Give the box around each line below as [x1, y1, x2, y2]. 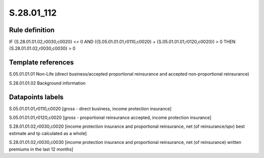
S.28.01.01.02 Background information [9, 80, 86, 86]
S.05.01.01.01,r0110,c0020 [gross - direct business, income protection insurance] [9, 105, 172, 112]
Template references [9, 59, 74, 67]
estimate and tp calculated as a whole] [9, 130, 87, 136]
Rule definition [9, 26, 55, 34]
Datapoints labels [9, 93, 64, 101]
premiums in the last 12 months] [9, 146, 73, 152]
